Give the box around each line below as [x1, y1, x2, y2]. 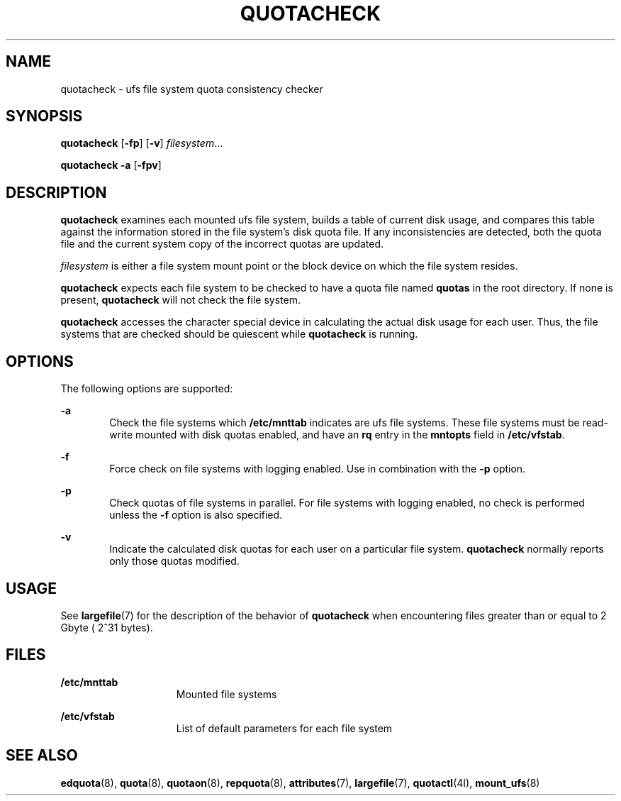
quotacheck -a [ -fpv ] [60, 159, 162, 172]
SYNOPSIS [6, 107, 83, 126]
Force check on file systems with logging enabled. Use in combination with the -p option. [109, 463, 526, 475]
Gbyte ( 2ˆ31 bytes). [60, 621, 153, 634]
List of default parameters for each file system [176, 722, 393, 734]
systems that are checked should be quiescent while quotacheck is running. [60, 328, 418, 341]
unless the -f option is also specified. [109, 509, 283, 521]
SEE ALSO [6, 746, 78, 765]
